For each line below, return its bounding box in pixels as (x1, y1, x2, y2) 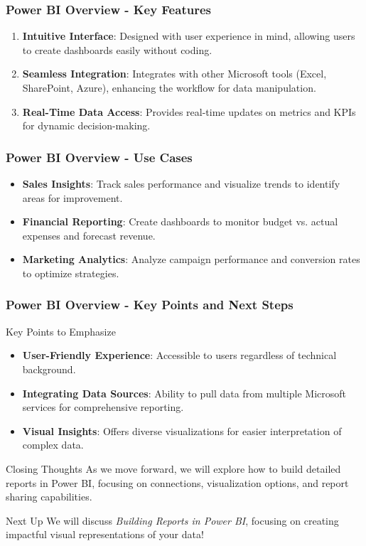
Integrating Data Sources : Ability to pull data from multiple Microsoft (22, 385, 346, 400)
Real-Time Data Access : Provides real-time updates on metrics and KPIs (22, 104, 356, 119)
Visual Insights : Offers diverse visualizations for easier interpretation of (22, 423, 342, 438)
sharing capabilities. (6, 489, 92, 504)
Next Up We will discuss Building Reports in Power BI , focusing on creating (6, 513, 339, 528)
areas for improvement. (22, 190, 123, 205)
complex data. (22, 437, 84, 452)
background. (22, 361, 76, 376)
